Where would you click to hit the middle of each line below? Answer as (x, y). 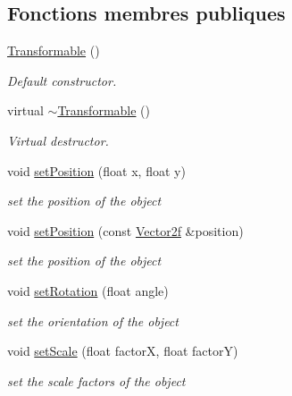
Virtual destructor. (58, 140)
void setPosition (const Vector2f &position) (125, 230)
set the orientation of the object (93, 320)
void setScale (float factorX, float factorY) (123, 351)
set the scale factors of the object (96, 380)
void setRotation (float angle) (88, 290)
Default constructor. (62, 80)
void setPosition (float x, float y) (96, 170)
